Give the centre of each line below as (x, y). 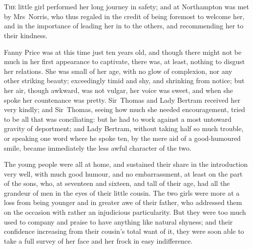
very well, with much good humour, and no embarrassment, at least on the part (123, 173)
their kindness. (26, 35)
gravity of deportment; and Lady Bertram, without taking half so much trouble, (124, 128)
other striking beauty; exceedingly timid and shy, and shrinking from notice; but (124, 80)
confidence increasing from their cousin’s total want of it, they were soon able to (124, 231)
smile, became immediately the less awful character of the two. (98, 147)
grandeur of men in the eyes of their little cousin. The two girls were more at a (122, 192)
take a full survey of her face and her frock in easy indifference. (98, 240)
